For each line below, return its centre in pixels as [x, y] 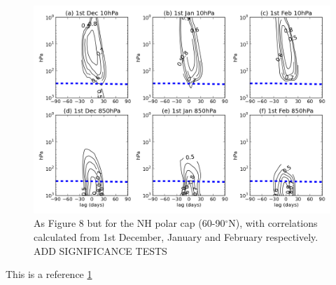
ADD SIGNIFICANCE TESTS [100, 250]
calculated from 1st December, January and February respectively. [176, 236]
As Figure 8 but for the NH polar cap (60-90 [129, 223]
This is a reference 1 [49, 274]
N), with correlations [273, 223]
